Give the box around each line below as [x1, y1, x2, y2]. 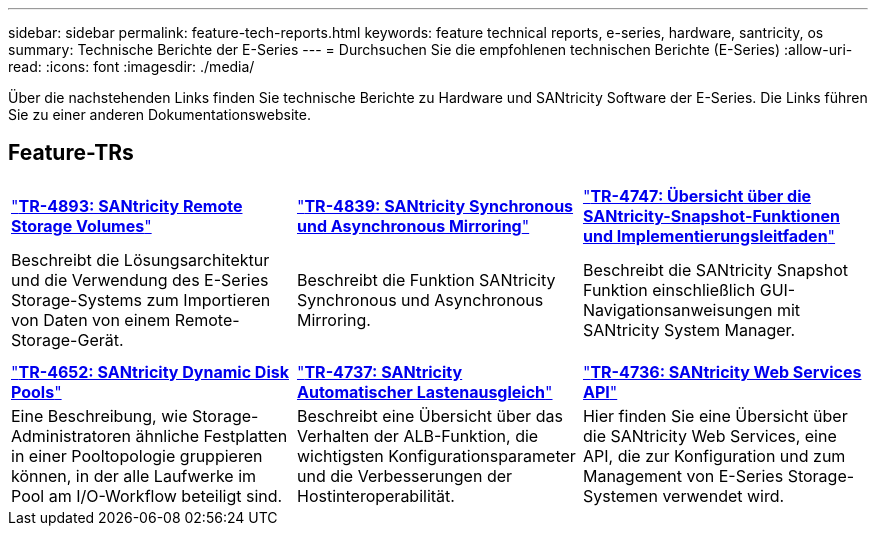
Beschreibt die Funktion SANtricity [296, 269, 556, 290]
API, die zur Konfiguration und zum [582, 445, 846, 466]
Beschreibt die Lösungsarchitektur [11, 249, 270, 270]
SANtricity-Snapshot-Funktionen [582, 205, 840, 226]
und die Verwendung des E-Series [11, 269, 269, 290]
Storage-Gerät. [11, 329, 124, 350]
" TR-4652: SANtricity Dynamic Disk [11, 361, 289, 382]
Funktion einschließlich [582, 279, 756, 300]
